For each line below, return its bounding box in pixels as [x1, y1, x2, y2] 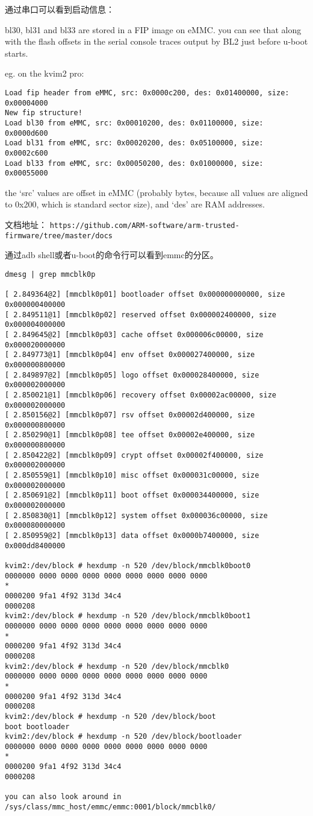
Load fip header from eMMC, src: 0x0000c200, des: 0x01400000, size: [5, 88, 290, 97]
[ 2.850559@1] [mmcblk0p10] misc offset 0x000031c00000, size [5, 471, 259, 480]
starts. [5, 46, 28, 59]
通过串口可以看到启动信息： [5, 3, 114, 15]
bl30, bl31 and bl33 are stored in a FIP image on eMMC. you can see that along [5, 23, 302, 36]
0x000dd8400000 [5, 541, 66, 550]
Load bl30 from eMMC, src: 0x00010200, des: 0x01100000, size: [5, 118, 264, 127]
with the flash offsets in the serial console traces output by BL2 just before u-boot [5, 35, 308, 48]
